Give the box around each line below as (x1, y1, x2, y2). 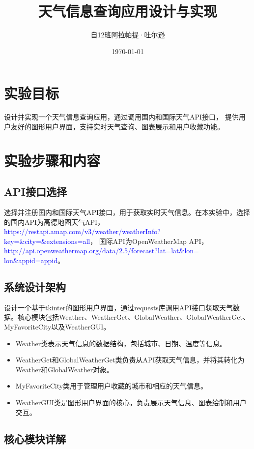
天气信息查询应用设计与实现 (38, 1, 217, 21)
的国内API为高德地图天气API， (4, 216, 105, 227)
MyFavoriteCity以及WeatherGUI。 (4, 321, 111, 331)
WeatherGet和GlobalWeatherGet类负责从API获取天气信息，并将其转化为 (15, 355, 245, 365)
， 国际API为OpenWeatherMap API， (90, 236, 208, 246)
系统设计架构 (4, 279, 66, 294)
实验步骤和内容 (4, 150, 101, 170)
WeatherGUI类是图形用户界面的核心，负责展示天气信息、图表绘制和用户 (15, 397, 247, 407)
